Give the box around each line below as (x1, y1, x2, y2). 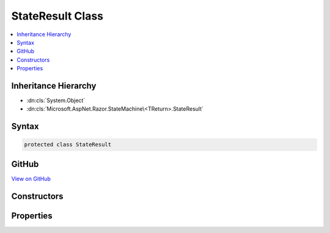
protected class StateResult (24, 141, 112, 148)
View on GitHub (11, 175, 51, 182)
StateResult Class (11, 9, 104, 23)
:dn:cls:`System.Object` (26, 97, 86, 104)
